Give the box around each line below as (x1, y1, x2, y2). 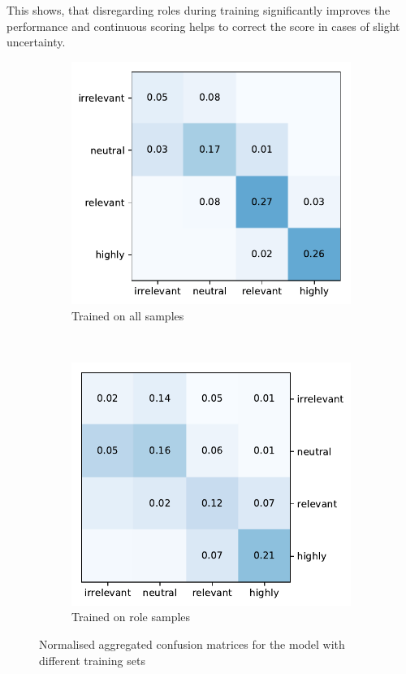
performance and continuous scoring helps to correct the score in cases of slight (6, 17, 400, 34)
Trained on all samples (71, 307, 184, 324)
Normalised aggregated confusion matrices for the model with (39, 635, 345, 652)
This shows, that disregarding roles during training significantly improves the (6, 2, 391, 18)
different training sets (39, 651, 145, 668)
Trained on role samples (71, 608, 191, 625)
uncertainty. (6, 33, 66, 50)
